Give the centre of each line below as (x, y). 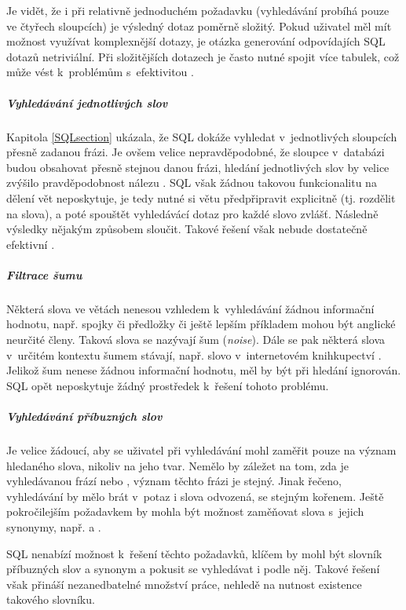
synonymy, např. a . (54, 526)
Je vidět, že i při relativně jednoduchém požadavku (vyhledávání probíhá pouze (198, 10)
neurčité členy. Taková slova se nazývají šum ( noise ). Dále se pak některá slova (196, 340)
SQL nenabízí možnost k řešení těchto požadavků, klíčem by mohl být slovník (194, 553)
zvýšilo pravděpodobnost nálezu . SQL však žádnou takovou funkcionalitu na (192, 183)
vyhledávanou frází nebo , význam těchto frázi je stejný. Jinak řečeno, (174, 481)
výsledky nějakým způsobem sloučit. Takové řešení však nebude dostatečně (187, 229)
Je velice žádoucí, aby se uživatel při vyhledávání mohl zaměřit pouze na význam (201, 449)
